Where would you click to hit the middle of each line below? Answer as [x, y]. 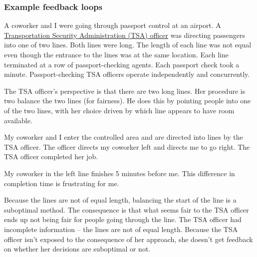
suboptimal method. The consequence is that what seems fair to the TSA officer [127, 209]
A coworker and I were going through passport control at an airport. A [113, 25]
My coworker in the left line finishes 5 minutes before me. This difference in [120, 173]
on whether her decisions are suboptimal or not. [77, 249]
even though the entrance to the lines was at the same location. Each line [116, 54]
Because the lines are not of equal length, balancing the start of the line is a [120, 200]
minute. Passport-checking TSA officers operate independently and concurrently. [127, 74]
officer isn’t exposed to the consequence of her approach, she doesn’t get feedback [128, 239]
